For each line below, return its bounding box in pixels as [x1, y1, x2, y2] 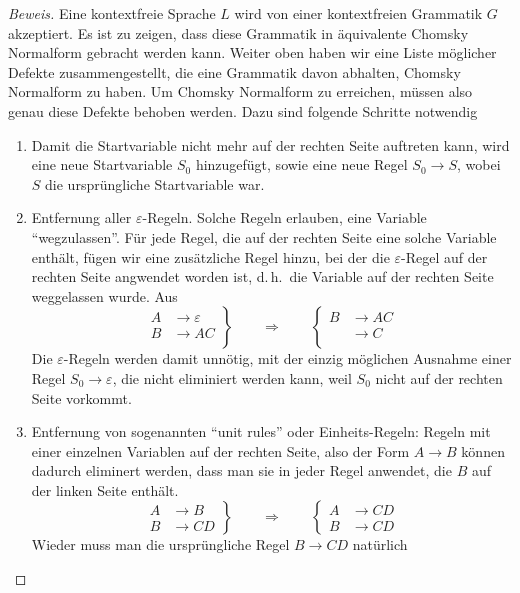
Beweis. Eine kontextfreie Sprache [8, 3, 216, 23]
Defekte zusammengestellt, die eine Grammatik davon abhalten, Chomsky [8, 61, 461, 82]
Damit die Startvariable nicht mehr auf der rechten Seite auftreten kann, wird [31, 134, 510, 155]
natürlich [352, 534, 408, 555]
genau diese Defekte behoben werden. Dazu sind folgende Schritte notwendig [8, 100, 478, 121]
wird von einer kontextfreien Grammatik [234, 3, 483, 23]
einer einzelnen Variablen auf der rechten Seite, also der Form [31, 440, 410, 461]
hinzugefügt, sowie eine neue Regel [195, 154, 408, 175]
